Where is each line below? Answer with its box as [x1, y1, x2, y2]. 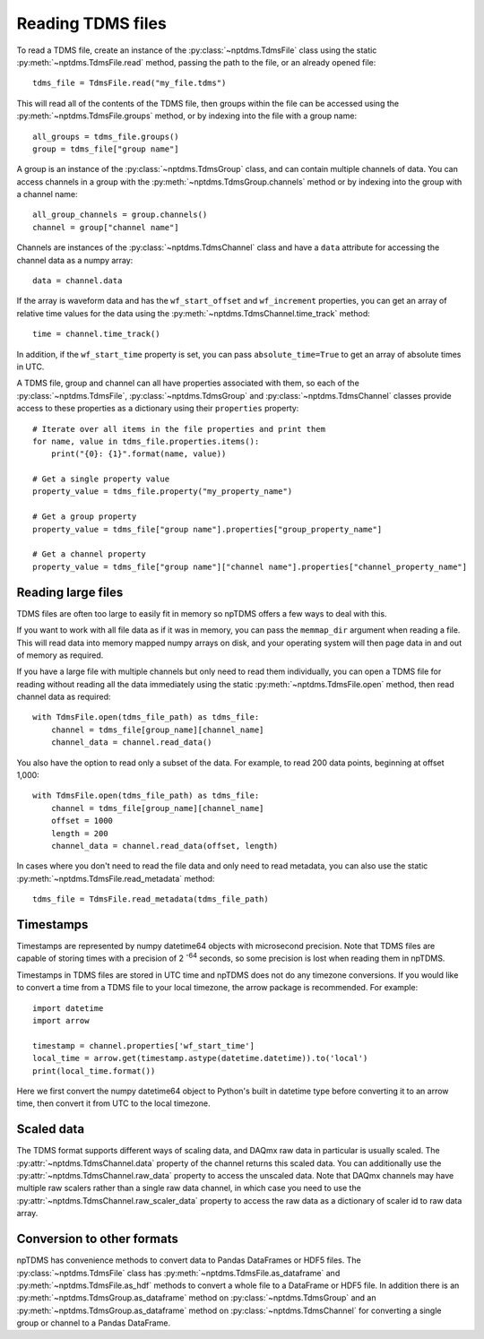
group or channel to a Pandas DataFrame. [16, 1317, 170, 1328]
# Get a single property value [32, 474, 170, 484]
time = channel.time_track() [32, 329, 160, 340]
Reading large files [16, 584, 124, 600]
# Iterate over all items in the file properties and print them [32, 424, 326, 434]
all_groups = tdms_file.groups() [32, 131, 179, 142]
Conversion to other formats [16, 1231, 178, 1247]
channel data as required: [16, 691, 111, 703]
